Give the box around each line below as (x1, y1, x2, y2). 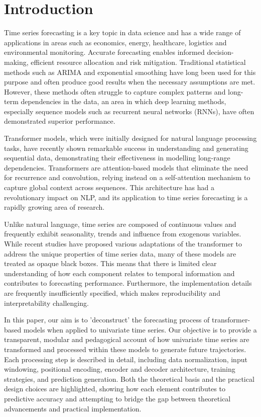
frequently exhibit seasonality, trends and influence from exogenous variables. (4, 228, 241, 239)
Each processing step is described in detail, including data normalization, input (4, 354, 247, 364)
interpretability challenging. (4, 297, 89, 308)
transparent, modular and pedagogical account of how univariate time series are (4, 334, 249, 345)
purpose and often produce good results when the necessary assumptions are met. (4, 76, 255, 87)
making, (4, 56, 29, 67)
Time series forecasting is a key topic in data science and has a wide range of (4, 27, 241, 38)
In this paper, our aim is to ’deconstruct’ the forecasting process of (4, 314, 210, 325)
